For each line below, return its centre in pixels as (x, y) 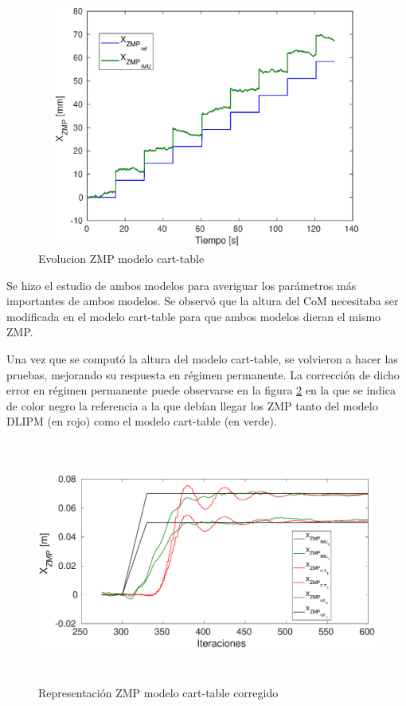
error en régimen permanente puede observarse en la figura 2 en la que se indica (201, 390)
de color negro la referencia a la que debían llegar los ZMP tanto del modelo (192, 405)
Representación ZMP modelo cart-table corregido (158, 692)
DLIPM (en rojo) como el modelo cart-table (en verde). (142, 421)
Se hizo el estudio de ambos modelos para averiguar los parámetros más (182, 285)
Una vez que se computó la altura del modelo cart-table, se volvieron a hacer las (202, 358)
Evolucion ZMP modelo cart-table (121, 258)
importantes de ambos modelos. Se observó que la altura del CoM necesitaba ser (203, 301)
